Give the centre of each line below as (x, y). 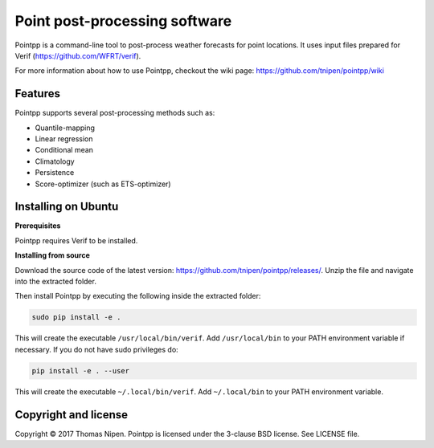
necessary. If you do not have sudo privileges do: (96, 349)
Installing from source (52, 255)
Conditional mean (64, 150)
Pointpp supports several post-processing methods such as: (115, 113)
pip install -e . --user (81, 371)
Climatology (55, 161)
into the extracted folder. (55, 282)
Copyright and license (72, 415)
